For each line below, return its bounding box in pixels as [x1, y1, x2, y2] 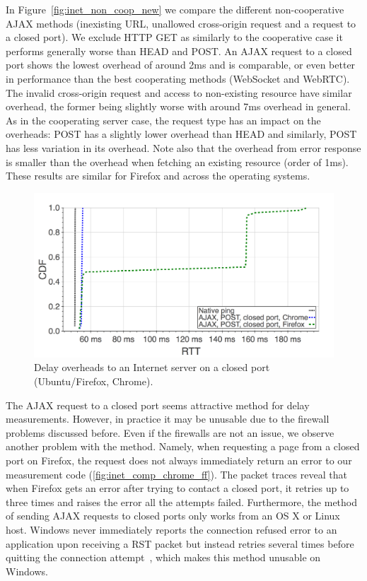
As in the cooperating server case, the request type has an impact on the [6, 112, 321, 127]
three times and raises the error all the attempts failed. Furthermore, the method [6, 494, 358, 509]
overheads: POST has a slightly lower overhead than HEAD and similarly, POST [6, 127, 357, 141]
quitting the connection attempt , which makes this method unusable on [6, 550, 321, 565]
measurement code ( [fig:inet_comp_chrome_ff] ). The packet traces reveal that [6, 466, 347, 481]
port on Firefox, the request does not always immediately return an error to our [6, 452, 352, 467]
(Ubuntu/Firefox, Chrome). [34, 374, 153, 389]
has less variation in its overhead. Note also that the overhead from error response [6, 140, 361, 155]
